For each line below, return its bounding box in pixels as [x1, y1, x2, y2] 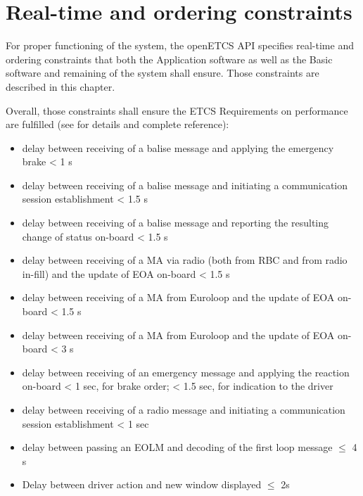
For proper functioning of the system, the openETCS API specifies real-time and [6, 38, 354, 53]
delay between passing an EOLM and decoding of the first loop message [22, 440, 333, 454]
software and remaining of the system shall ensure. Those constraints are [6, 65, 319, 80]
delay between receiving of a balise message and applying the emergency [22, 140, 334, 155]
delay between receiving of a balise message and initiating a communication [22, 177, 348, 192]
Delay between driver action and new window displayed [22, 477, 262, 492]
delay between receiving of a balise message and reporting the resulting [22, 215, 329, 230]
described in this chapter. [6, 79, 115, 94]
